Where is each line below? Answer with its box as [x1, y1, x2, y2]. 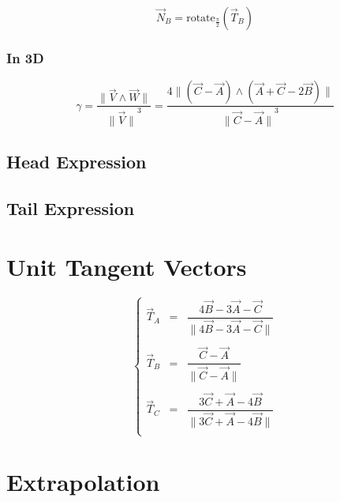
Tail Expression [6, 195, 135, 220]
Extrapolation [6, 466, 160, 498]
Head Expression [6, 149, 147, 174]
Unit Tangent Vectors [6, 250, 247, 282]
